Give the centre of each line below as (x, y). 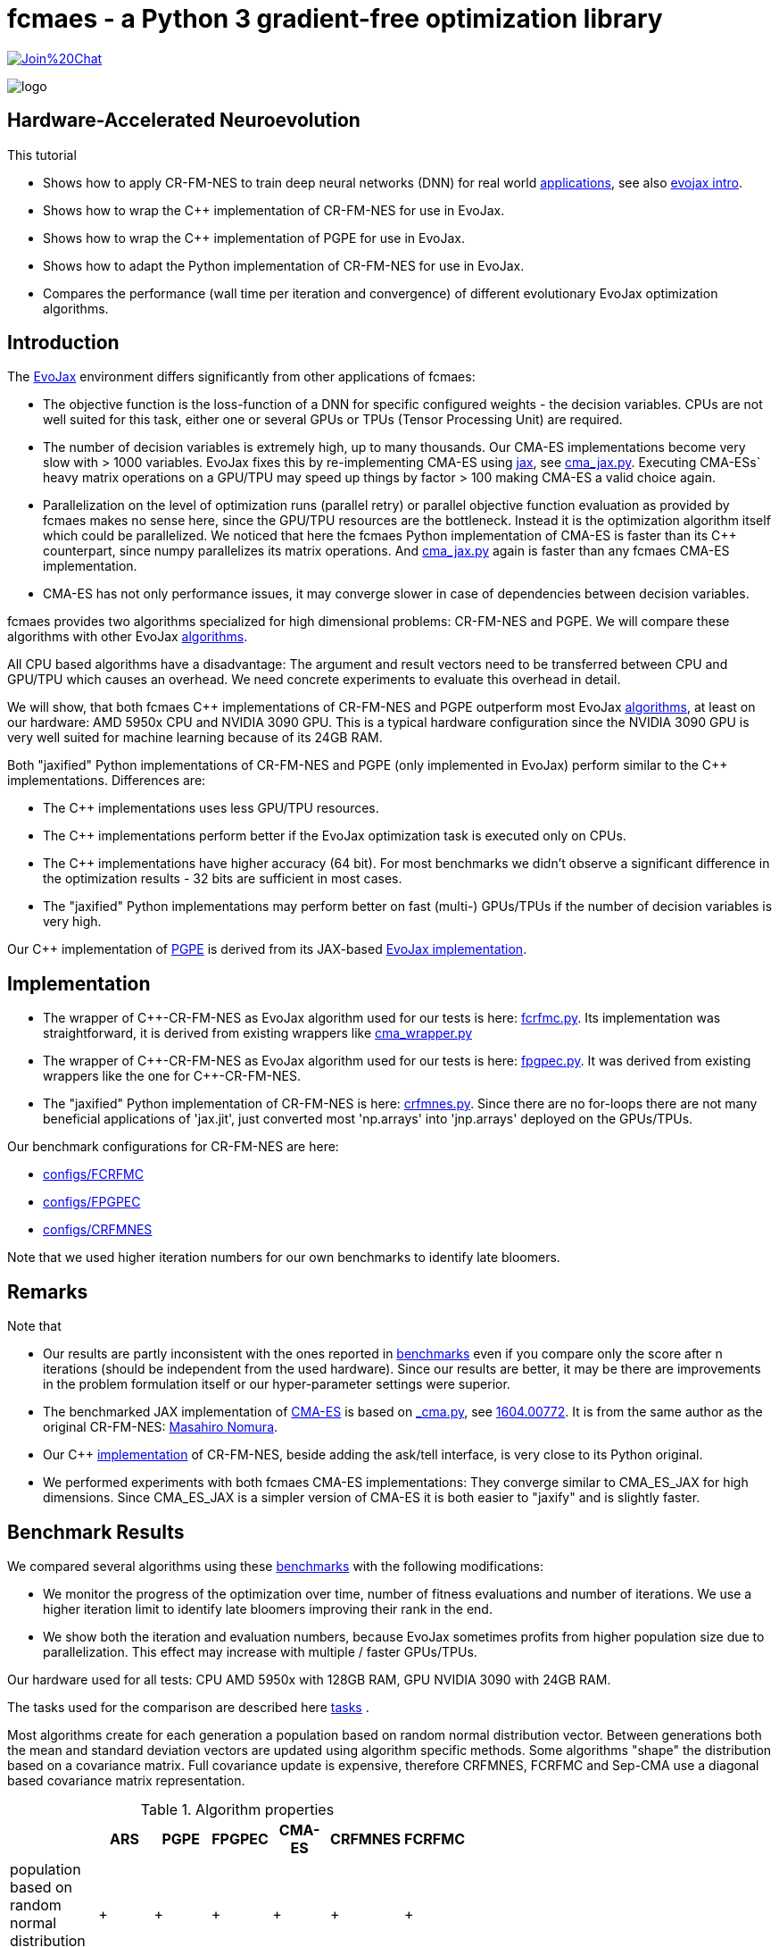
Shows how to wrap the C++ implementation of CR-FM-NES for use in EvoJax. (274, 210)
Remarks (48, 1291)
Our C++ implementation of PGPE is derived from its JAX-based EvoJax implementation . (267, 949)
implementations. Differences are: (107, 781)
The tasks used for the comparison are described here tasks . (188, 1707)
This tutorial (42, 155)
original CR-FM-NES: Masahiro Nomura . (161, 1427)
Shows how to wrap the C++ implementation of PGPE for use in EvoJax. (254, 238)
